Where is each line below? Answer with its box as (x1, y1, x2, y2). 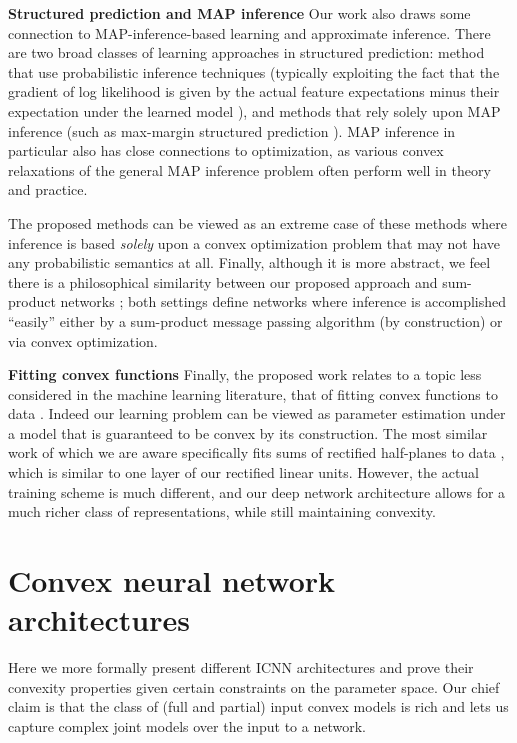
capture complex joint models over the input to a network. (8, 715, 366, 736)
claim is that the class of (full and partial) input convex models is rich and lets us (8, 696, 509, 717)
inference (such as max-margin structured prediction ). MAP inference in (8, 120, 456, 141)
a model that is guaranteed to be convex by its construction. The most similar (8, 422, 488, 443)
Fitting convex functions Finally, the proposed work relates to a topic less (8, 364, 482, 385)
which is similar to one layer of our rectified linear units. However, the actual (8, 462, 480, 483)
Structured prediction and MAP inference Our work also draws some (8, 3, 471, 23)
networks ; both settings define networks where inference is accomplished (60, 291, 507, 312)
